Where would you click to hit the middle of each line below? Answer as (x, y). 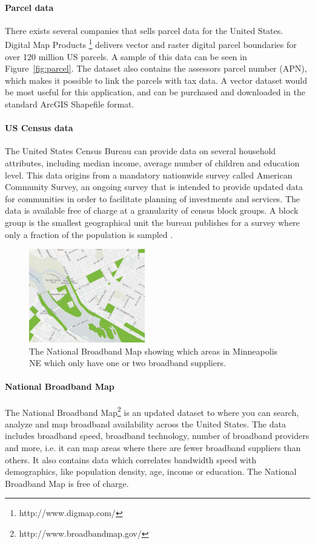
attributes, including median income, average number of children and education (152, 163)
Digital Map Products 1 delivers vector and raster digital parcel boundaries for (151, 44)
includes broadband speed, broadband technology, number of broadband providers (157, 436)
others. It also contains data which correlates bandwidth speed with (131, 459)
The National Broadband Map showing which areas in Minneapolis (154, 351)
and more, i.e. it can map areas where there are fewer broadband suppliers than (153, 448)
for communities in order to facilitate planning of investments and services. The (153, 198)
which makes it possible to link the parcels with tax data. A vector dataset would (156, 80)
